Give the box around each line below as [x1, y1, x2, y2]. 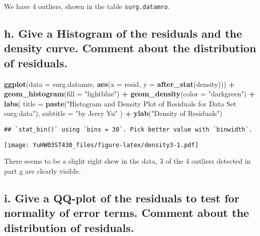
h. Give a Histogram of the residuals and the [4, 26, 242, 41]
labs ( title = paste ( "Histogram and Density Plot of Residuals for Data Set [4, 98, 236, 108]
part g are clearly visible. [4, 165, 81, 176]
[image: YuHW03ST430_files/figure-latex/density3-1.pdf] [4, 141, 199, 149]
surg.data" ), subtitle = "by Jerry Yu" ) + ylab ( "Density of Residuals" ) [4, 108, 223, 119]
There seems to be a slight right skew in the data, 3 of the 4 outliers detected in [4, 156, 251, 166]
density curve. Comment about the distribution [4, 40, 256, 56]
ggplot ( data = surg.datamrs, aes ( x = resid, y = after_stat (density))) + [4, 78, 235, 89]
